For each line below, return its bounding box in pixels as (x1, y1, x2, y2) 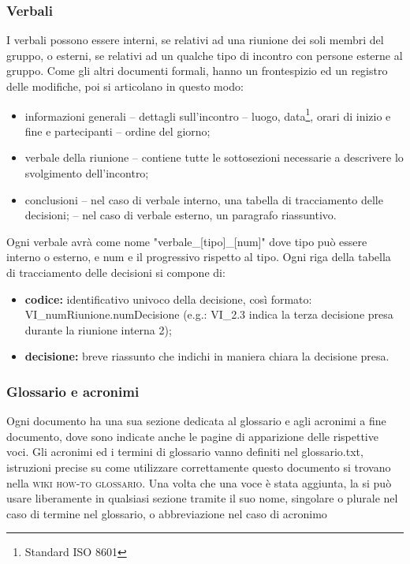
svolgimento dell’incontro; (24, 165, 149, 181)
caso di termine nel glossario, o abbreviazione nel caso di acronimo (6, 505, 327, 521)
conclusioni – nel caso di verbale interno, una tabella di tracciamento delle (24, 191, 383, 207)
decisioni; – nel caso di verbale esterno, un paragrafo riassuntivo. (24, 207, 337, 223)
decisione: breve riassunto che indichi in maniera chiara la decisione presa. (24, 348, 389, 364)
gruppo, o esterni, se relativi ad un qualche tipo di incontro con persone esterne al (6, 47, 403, 63)
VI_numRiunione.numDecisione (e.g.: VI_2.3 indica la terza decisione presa (24, 306, 393, 323)
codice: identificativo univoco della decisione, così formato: (24, 290, 312, 307)
